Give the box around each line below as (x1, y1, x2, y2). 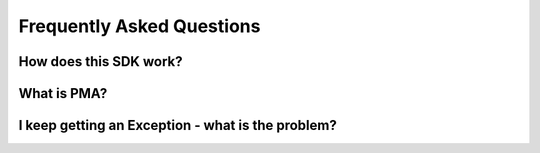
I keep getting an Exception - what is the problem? (18, 117, 337, 134)
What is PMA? (18, 85, 108, 102)
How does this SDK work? (18, 53, 183, 70)
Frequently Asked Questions (18, 15, 261, 37)
